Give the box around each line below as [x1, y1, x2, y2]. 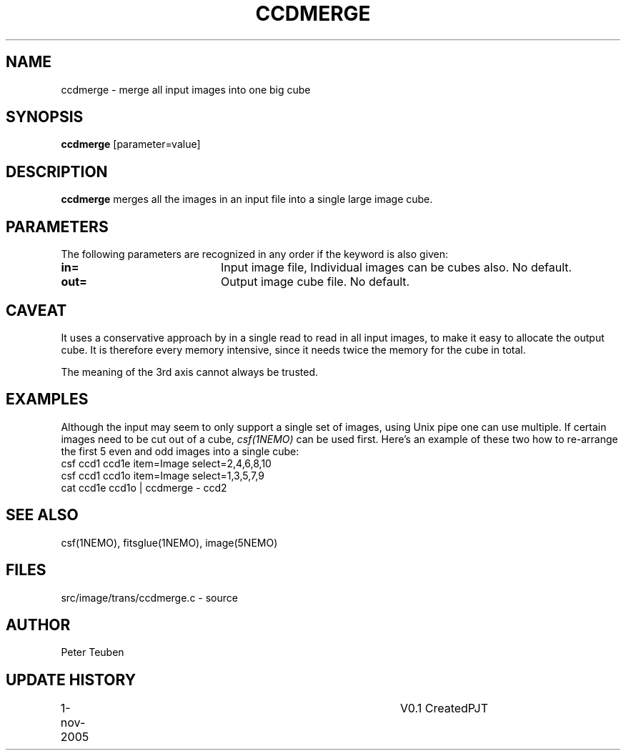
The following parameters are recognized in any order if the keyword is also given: [61, 248, 449, 261]
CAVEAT [6, 301, 67, 319]
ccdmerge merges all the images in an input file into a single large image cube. [61, 193, 433, 206]
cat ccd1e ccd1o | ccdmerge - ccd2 [61, 481, 227, 494]
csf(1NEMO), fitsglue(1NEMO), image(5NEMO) [61, 536, 278, 549]
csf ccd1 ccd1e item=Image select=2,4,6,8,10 [61, 457, 272, 469]
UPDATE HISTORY [6, 670, 136, 689]
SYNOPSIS [6, 108, 84, 126]
